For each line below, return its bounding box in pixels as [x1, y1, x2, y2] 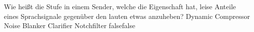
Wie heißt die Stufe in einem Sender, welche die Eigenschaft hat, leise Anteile [4, 1, 236, 11]
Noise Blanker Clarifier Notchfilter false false [4, 20, 136, 31]
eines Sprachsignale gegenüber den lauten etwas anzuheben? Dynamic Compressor [4, 11, 250, 21]
